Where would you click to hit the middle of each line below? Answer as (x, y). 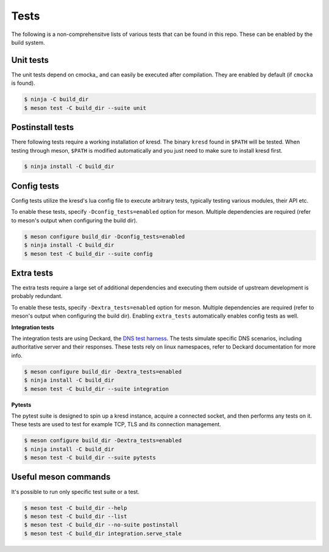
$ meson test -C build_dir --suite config (88, 254)
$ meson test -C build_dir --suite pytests (90, 458)
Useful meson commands (61, 477)
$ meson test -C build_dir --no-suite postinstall (101, 525)
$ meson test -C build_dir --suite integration (96, 389)
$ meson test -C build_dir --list (76, 516)
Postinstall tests (43, 127)
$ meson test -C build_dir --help (76, 508)
